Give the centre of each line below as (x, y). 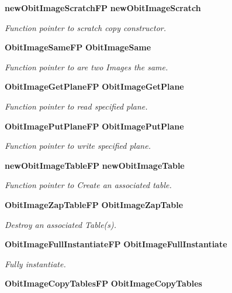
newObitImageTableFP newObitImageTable (95, 165)
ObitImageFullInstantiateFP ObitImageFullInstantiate (116, 244)
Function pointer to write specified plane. (78, 146)
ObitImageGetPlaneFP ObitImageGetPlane (94, 86)
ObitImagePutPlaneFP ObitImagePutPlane (94, 126)
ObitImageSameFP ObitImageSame (78, 47)
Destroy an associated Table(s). (61, 224)
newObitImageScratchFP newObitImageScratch (103, 8)
